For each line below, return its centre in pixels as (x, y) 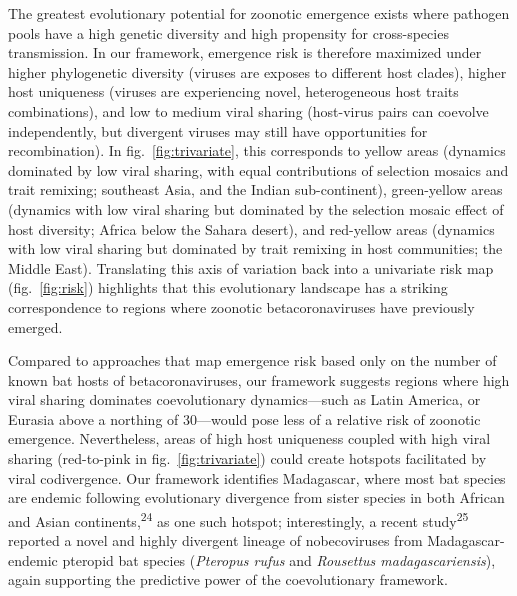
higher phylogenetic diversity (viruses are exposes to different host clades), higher (257, 71)
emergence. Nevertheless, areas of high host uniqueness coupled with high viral (249, 438)
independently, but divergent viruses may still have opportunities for (218, 130)
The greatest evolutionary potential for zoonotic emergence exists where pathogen (259, 13)
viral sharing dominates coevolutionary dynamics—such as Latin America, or (244, 399)
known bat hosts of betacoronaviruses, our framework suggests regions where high (259, 379)
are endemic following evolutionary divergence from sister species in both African (256, 497)
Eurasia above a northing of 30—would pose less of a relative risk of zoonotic (244, 418)
